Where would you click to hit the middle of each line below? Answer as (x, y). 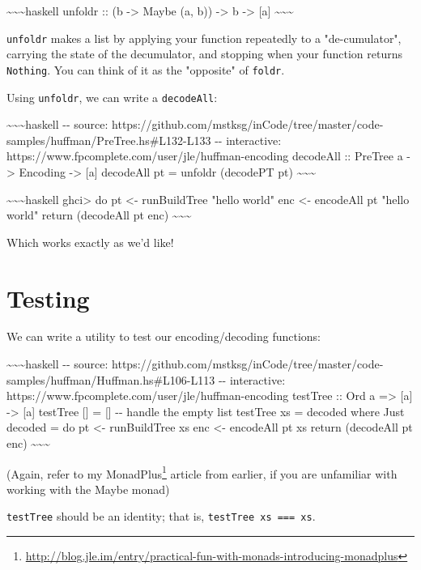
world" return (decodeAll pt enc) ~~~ (99, 215)
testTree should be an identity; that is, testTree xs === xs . (161, 516)
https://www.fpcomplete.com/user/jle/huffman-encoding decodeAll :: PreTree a (205, 156)
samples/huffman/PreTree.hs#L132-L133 (109, 140)
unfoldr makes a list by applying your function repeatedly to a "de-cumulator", (204, 38)
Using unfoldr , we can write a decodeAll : (112, 97)
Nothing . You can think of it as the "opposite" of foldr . (146, 69)
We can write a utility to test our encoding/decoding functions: (164, 336)
